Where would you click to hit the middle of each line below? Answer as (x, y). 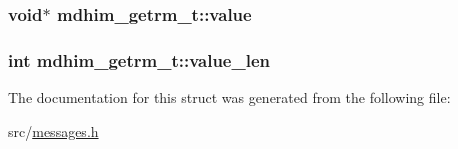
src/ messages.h (53, 130)
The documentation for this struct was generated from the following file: (229, 97)
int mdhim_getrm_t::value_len (139, 59)
